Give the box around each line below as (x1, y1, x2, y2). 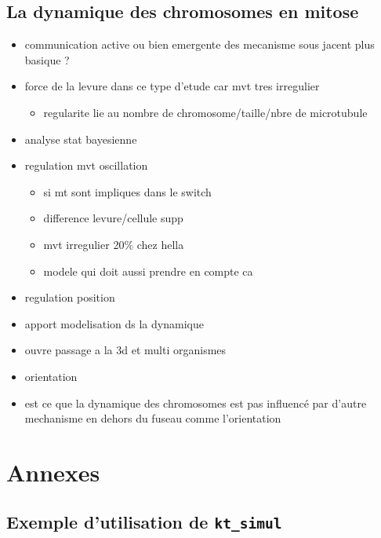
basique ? (24, 51, 70, 68)
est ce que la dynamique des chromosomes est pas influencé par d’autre (24, 394, 367, 411)
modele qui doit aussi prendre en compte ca (43, 262, 253, 279)
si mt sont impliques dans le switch (43, 183, 212, 199)
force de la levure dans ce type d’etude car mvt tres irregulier (24, 78, 320, 94)
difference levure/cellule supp (43, 210, 183, 226)
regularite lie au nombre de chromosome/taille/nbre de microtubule (43, 104, 368, 120)
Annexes (6, 456, 100, 488)
